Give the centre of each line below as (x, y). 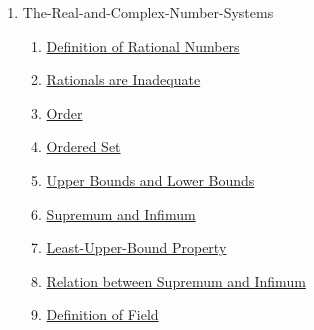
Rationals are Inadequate (123, 79)
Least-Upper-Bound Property (136, 247)
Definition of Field (102, 314)
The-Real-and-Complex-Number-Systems (148, 12)
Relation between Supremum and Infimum (176, 280)
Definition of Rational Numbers (143, 45)
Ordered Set (83, 146)
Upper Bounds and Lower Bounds (150, 179)
